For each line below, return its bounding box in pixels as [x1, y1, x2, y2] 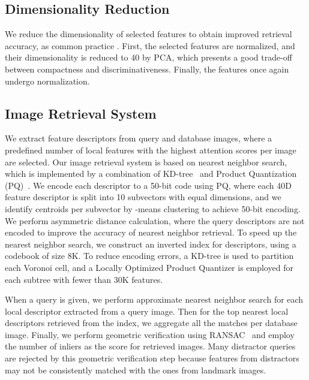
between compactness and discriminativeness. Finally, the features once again [5, 62, 289, 75]
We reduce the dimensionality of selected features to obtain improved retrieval [5, 28, 292, 40]
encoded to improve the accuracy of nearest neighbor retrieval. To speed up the [5, 226, 297, 239]
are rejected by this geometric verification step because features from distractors [5, 352, 299, 364]
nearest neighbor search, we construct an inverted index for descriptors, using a [5, 237, 296, 250]
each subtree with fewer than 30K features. [5, 273, 163, 285]
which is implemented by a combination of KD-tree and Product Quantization [5, 167, 297, 180]
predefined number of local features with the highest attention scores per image [5, 143, 296, 156]
